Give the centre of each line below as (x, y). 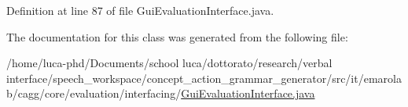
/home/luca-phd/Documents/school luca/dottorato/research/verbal (169, 63)
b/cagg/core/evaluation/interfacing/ (94, 93)
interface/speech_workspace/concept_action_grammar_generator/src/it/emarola (204, 78)
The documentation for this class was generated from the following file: (177, 36)
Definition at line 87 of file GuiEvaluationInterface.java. (140, 10)
